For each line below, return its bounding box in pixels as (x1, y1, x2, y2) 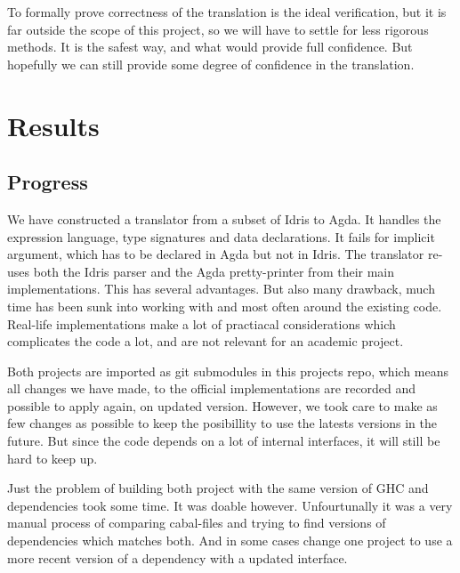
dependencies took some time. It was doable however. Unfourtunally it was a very (7, 496, 453, 514)
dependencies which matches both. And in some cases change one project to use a (7, 531, 453, 550)
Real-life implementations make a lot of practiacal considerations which (7, 314, 396, 333)
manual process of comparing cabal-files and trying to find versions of (7, 513, 386, 532)
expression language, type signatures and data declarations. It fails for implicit (7, 227, 435, 246)
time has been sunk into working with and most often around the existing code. (7, 296, 442, 315)
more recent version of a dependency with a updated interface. (7, 548, 348, 567)
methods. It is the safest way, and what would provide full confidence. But (7, 37, 413, 56)
